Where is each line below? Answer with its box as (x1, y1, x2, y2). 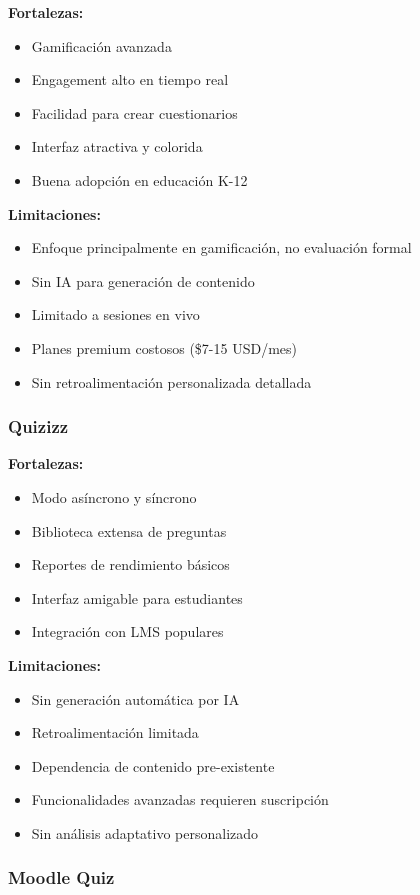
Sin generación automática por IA (31, 688, 240, 709)
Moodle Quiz (8, 865, 115, 890)
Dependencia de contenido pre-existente (31, 755, 275, 776)
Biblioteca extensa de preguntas (31, 520, 227, 541)
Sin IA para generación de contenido (31, 270, 255, 291)
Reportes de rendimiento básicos (31, 554, 230, 575)
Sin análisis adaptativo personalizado (31, 822, 259, 843)
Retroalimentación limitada (31, 722, 199, 743)
